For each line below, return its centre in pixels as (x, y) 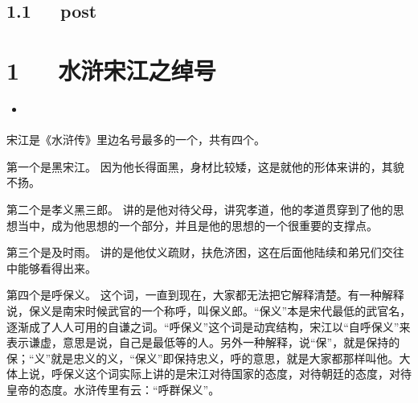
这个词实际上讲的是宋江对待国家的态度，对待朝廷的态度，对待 (248, 374)
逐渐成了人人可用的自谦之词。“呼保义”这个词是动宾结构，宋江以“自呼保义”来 (209, 326)
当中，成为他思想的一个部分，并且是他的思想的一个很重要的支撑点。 (197, 225)
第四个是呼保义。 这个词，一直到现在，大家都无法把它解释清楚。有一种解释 (205, 295)
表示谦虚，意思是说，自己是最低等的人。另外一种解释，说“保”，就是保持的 (203, 342)
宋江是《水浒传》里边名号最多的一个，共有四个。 (136, 140)
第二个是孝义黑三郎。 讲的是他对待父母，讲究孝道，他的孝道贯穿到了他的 (200, 210)
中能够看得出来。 (51, 267)
